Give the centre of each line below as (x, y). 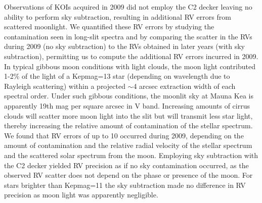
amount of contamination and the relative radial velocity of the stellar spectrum (128, 145)
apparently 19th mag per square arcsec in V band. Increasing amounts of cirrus (127, 105)
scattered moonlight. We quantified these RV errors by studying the (109, 27)
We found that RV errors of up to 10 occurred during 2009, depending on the (124, 135)
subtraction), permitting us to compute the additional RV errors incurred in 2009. (131, 56)
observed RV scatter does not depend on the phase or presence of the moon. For (128, 175)
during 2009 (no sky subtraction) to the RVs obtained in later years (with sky (124, 46)
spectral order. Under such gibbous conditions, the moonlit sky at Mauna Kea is (129, 96)
